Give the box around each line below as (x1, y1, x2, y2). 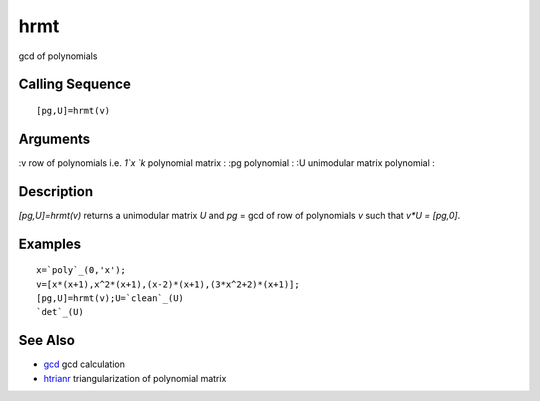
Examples (18, 235, 82, 252)
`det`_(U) (36, 306, 84, 318)
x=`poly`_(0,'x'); (36, 265, 127, 276)
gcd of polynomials (18, 50, 98, 62)
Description (18, 183, 94, 200)
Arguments (18, 130, 91, 147)
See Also (18, 332, 75, 349)
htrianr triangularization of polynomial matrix (43, 372, 227, 384)
